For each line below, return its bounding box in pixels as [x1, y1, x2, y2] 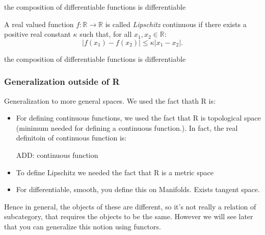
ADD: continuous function [16, 149, 98, 160]
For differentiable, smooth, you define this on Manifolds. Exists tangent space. [16, 184, 260, 195]
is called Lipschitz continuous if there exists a [105, 18, 247, 29]
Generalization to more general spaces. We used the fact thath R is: [4, 95, 216, 106]
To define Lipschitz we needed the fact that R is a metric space [16, 167, 214, 177]
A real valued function [4, 18, 74, 29]
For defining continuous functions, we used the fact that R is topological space [16, 112, 261, 123]
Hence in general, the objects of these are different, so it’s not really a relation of [4, 201, 256, 212]
